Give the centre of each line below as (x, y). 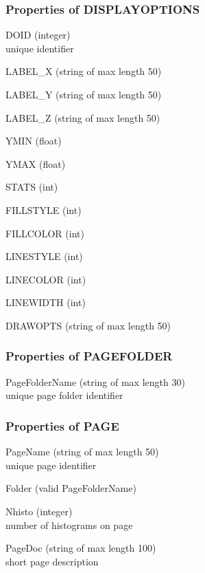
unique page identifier (51, 465)
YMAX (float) (36, 163)
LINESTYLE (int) (44, 256)
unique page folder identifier (64, 395)
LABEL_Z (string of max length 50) (83, 117)
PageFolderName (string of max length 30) (95, 381)
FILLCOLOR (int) (45, 233)
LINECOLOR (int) (46, 279)
